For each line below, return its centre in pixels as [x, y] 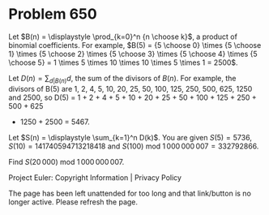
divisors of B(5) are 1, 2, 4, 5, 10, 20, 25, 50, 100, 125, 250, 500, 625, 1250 [130, 88]
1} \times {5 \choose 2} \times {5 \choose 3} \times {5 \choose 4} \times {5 [133, 54]
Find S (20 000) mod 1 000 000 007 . [66, 161]
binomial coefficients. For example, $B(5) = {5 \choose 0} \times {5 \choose [135, 45]
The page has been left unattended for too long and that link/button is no [130, 193]
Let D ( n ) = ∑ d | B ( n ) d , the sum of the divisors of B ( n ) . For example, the [122, 79]
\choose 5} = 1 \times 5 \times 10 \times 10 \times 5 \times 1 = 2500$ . [123, 62]
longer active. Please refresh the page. [73, 202]
